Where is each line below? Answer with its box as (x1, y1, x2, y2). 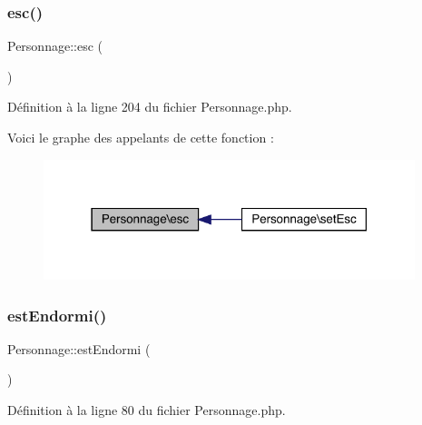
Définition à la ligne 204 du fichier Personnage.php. (7, 97, 292, 116)
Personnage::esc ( (7, 36, 103, 55)
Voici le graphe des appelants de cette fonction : (7, 128, 274, 146)
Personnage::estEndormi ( (7, 339, 151, 358)
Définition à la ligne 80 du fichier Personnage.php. (7, 400, 286, 419)
